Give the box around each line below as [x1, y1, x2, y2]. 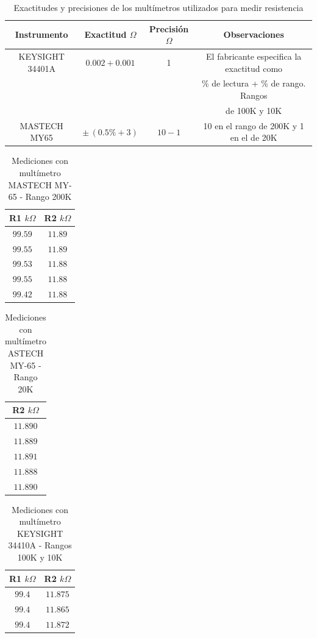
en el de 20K [230, 131, 277, 144]
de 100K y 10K [226, 104, 282, 116]
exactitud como [225, 62, 283, 74]
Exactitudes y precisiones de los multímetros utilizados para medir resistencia [13, 1, 304, 13]
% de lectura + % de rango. [201, 77, 306, 90]
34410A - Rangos [8, 539, 72, 551]
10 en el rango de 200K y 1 [203, 119, 304, 132]
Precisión [149, 22, 189, 35]
